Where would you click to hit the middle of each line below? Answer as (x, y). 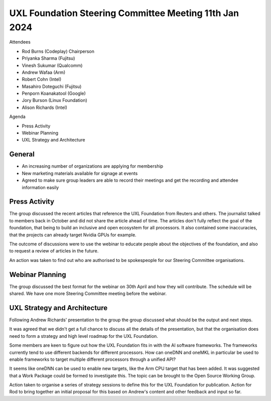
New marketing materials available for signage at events (80, 173)
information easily (40, 187)
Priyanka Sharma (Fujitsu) (48, 58)
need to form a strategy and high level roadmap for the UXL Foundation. (84, 336)
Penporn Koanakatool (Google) (54, 93)
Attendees (20, 42)
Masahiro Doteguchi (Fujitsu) (52, 86)
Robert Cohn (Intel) (42, 79)
